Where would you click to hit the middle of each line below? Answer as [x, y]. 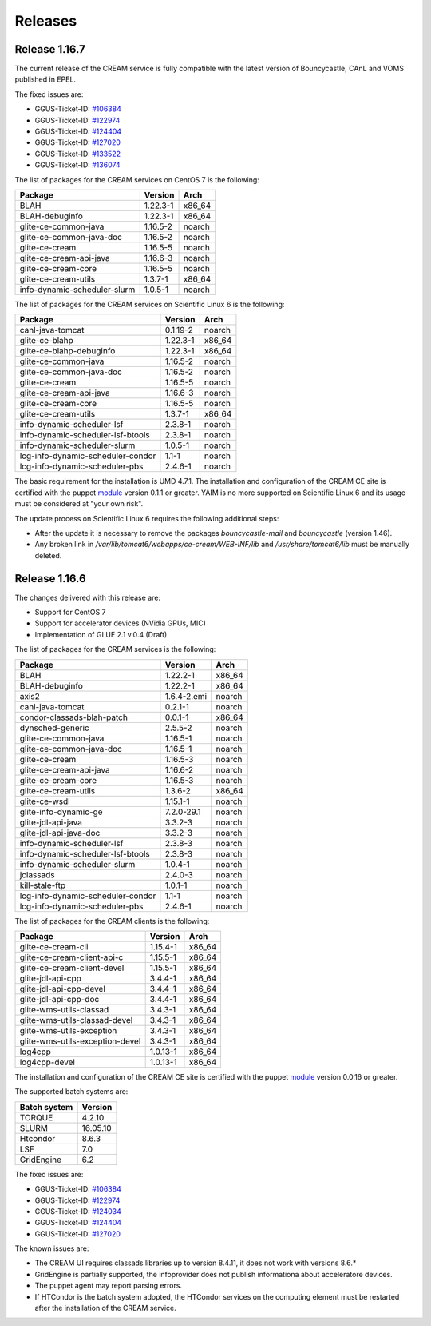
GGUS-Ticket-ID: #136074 [77, 165]
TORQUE [36, 1117]
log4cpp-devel [47, 1062]
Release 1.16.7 [50, 49]
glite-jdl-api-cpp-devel [62, 989]
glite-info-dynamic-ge [61, 812]
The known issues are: [52, 1248]
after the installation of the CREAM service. [105, 1308]
